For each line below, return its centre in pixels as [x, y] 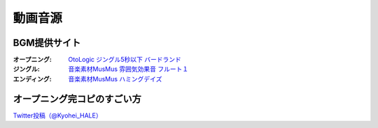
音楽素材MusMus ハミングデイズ [115, 79]
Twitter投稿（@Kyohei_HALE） [57, 115]
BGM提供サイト [47, 43]
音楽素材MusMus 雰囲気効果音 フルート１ [128, 69]
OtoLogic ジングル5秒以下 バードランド [125, 60]
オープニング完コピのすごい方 [77, 98]
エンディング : [32, 79]
